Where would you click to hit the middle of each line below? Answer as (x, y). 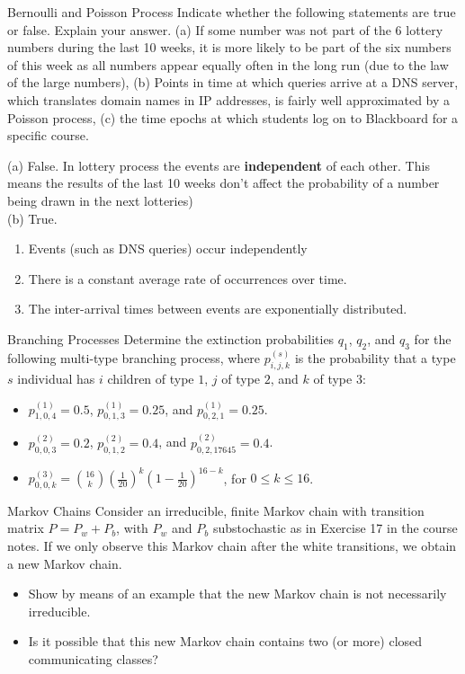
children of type (151, 378)
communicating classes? (93, 659)
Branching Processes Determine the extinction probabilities (171, 338)
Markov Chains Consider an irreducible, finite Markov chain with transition (216, 510)
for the (433, 338)
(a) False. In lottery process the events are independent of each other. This (219, 165)
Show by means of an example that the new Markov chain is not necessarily (237, 594)
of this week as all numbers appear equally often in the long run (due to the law (228, 64)
